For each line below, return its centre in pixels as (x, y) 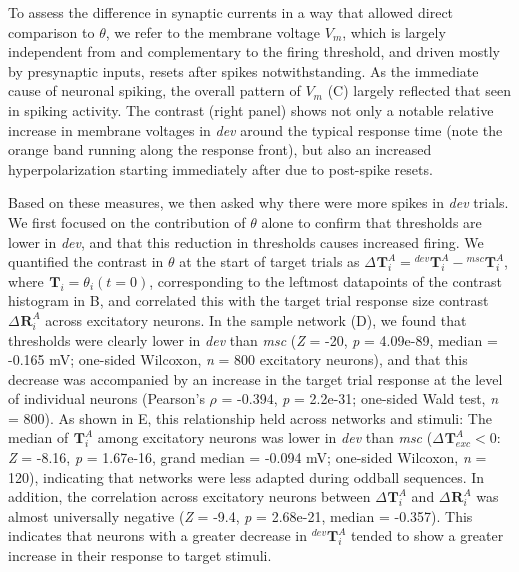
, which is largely (394, 31)
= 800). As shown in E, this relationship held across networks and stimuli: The (250, 417)
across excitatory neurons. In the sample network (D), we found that (256, 319)
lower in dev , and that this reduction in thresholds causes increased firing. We (246, 241)
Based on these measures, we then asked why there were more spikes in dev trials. (258, 202)
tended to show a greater (427, 535)
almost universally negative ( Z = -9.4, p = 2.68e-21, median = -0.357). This (240, 515)
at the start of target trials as (269, 261)
